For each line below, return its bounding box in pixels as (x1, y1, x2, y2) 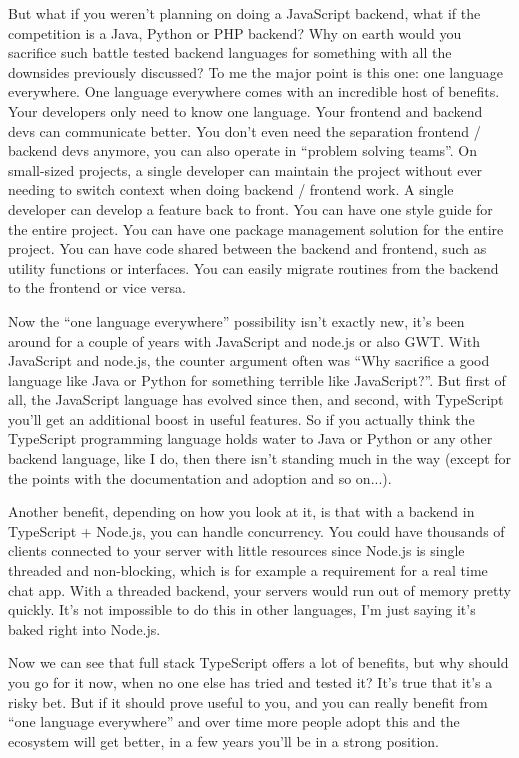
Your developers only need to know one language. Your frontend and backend (8, 100, 483, 121)
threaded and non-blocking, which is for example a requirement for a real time (8, 560, 488, 581)
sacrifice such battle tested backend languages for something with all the (8, 42, 452, 63)
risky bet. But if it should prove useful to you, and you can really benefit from (8, 691, 488, 712)
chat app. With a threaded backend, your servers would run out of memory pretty (8, 579, 511, 600)
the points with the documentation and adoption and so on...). (8, 467, 392, 488)
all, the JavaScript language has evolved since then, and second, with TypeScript (8, 389, 504, 410)
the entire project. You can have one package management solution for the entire (8, 218, 504, 239)
